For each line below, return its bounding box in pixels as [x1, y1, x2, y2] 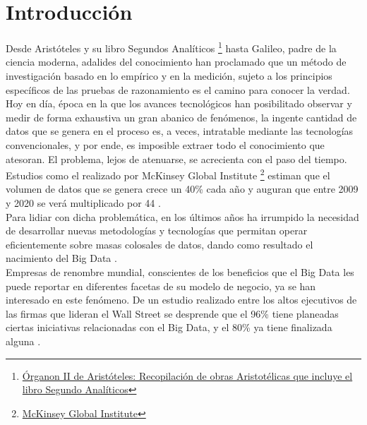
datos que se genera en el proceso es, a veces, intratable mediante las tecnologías [6, 124, 354, 138]
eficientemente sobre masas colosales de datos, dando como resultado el [6, 237, 313, 251]
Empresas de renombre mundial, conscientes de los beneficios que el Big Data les [6, 264, 354, 279]
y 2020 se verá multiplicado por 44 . [6, 195, 161, 210]
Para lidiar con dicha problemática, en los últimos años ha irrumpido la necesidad [6, 209, 359, 224]
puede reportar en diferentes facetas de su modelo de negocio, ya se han [6, 278, 316, 293]
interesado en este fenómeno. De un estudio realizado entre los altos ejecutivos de [6, 292, 357, 307]
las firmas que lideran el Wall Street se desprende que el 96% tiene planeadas [6, 306, 339, 321]
